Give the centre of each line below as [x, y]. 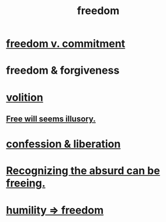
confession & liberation [63, 144]
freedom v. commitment [66, 44]
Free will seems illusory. [51, 119]
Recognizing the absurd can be [83, 171]
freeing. [26, 183]
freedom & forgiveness [63, 71]
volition [25, 97]
